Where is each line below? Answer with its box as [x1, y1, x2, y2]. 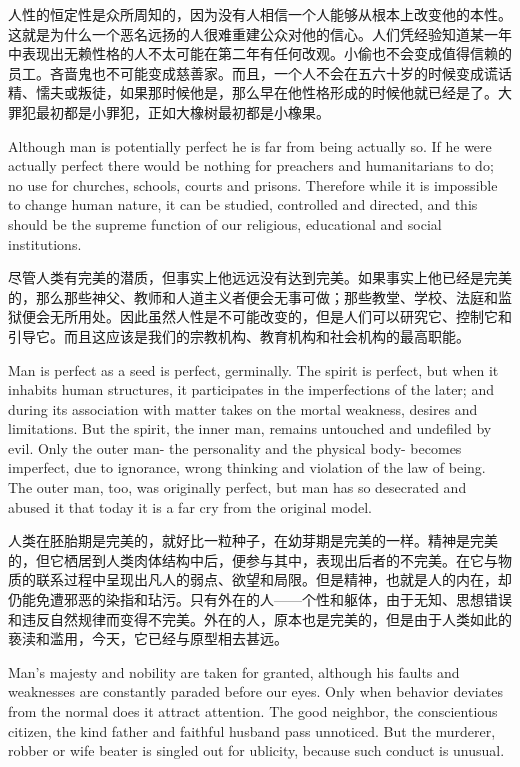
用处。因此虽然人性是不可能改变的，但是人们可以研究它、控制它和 [77, 306, 512, 327]
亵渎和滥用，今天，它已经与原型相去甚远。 [8, 628, 288, 649]
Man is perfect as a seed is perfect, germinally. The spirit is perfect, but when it [8, 359, 499, 380]
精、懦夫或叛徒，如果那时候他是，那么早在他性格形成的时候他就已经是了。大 [8, 82, 512, 103]
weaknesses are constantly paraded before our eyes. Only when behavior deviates [8, 681, 503, 702]
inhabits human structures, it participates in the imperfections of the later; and [8, 379, 494, 400]
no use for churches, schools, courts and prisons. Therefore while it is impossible [8, 174, 498, 195]
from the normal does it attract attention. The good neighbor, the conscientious [8, 701, 498, 721]
